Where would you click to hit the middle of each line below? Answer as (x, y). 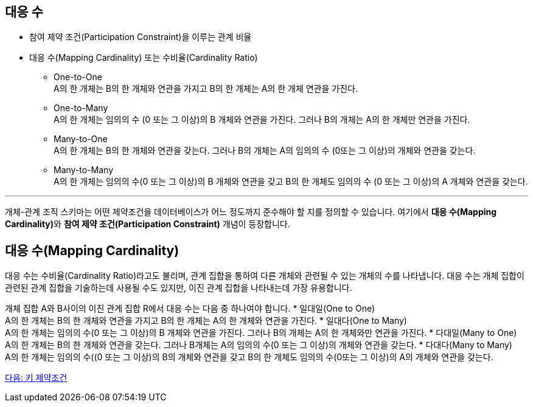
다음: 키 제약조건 (36, 378)
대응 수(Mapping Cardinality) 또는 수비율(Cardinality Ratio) (144, 58)
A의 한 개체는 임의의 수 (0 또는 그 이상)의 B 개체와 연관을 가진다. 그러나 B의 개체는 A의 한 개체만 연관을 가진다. (262, 120)
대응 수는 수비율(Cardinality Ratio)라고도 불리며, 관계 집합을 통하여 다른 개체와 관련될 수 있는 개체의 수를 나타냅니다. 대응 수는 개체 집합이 (265, 276)
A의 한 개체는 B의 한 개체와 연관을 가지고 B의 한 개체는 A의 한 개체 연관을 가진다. (206, 89)
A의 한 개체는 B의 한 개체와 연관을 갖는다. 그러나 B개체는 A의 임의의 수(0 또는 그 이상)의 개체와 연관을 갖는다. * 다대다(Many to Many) (259, 345)
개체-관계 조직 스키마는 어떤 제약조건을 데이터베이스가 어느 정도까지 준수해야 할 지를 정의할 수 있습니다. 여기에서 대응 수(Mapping (251, 212)
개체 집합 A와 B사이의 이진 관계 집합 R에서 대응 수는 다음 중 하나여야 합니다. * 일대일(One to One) (190, 309)
